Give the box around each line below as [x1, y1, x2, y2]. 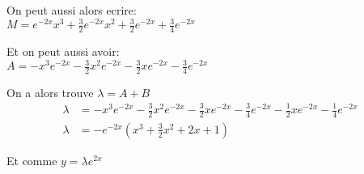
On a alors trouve [6, 83, 94, 100]
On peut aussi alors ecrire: [6, 2, 137, 18]
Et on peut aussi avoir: [6, 42, 120, 59]
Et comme [6, 151, 57, 168]
